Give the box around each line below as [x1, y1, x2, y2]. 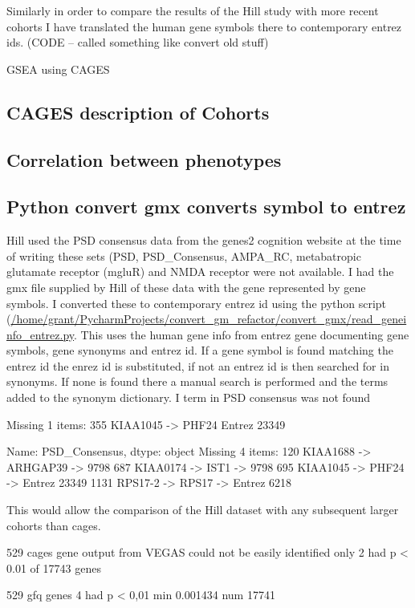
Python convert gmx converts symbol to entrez [6, 194, 406, 219]
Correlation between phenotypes [6, 147, 282, 172]
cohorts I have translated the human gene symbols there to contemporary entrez [6, 18, 402, 34]
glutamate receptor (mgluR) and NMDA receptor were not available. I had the [6, 263, 394, 280]
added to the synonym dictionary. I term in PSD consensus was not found [6, 389, 371, 406]
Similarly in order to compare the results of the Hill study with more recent [6, 2, 379, 18]
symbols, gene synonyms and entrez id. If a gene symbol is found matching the [6, 342, 393, 359]
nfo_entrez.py [6, 326, 75, 343]
